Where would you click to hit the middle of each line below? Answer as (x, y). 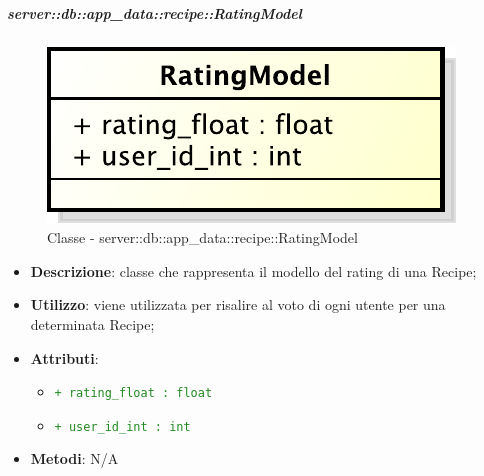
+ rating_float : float (133, 393)
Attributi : (64, 357)
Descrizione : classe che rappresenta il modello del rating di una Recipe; (253, 270)
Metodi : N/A (74, 458)
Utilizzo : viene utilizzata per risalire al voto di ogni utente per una (238, 304)
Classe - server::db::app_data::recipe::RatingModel (202, 237)
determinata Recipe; (92, 323)
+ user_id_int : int (122, 426)
